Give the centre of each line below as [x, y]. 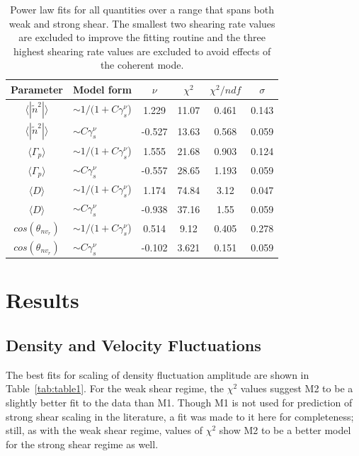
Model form [102, 89]
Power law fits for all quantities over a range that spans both [142, 9]
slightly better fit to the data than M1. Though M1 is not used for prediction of [179, 403]
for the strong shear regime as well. [82, 444]
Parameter [37, 89]
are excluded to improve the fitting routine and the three [142, 37]
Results [42, 300]
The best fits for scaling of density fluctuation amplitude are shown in [158, 374]
